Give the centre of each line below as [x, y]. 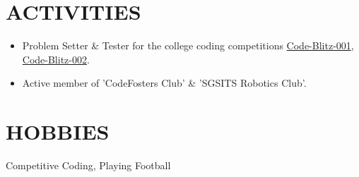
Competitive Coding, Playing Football [88, 165]
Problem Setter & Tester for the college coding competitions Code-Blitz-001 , [188, 45]
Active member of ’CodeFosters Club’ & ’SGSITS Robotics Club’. [164, 83]
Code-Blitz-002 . [56, 59]
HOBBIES [58, 132]
